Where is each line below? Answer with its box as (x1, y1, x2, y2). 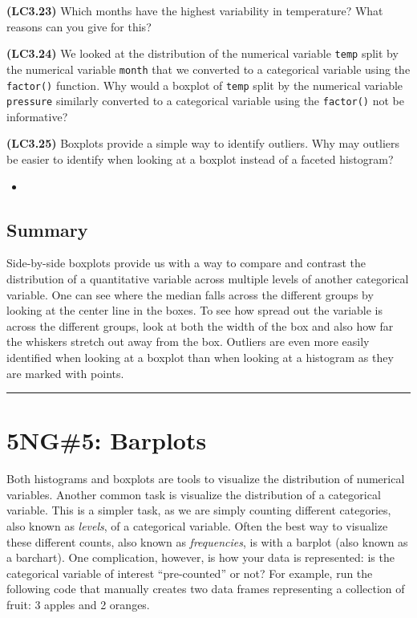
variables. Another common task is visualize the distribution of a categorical (6, 486, 381, 502)
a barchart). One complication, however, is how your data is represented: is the (6, 549, 395, 566)
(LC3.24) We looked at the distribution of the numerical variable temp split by (6, 45, 399, 62)
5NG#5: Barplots (6, 424, 207, 457)
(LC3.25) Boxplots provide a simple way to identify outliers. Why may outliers (6, 135, 400, 152)
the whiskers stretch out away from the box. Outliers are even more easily (6, 333, 370, 350)
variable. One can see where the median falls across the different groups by (6, 286, 374, 303)
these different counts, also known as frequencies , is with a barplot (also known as (6, 533, 408, 550)
